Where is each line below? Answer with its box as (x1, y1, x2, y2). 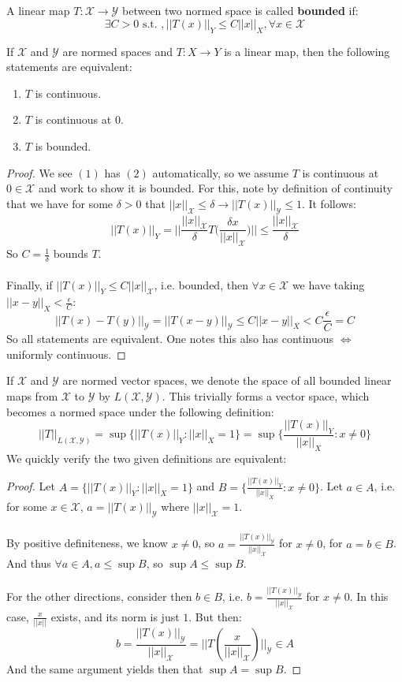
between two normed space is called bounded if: (122, 2, 359, 19)
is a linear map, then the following (224, 43, 390, 59)
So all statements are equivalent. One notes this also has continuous (6, 330, 334, 347)
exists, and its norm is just (50, 608, 180, 624)
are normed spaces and (62, 43, 173, 59)
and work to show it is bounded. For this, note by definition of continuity (38, 180, 393, 196)
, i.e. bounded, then (154, 276, 248, 293)
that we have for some (6, 195, 114, 211)
